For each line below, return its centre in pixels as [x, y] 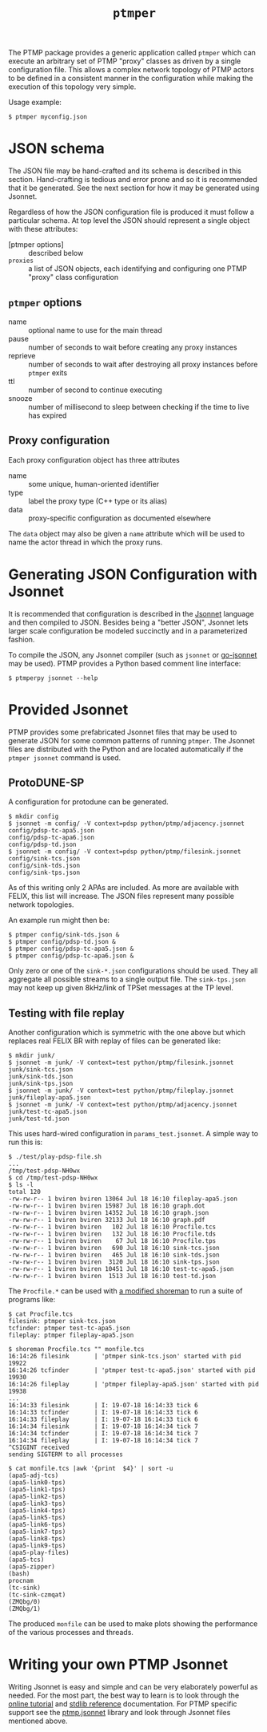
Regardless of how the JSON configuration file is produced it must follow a [131, 212]
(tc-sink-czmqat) [37, 1595]
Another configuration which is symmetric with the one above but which [127, 1033]
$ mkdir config [34, 817]
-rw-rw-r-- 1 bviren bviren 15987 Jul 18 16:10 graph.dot [107, 1206]
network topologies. [41, 904]
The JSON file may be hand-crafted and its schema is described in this [125, 171]
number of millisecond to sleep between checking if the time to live [139, 407]
